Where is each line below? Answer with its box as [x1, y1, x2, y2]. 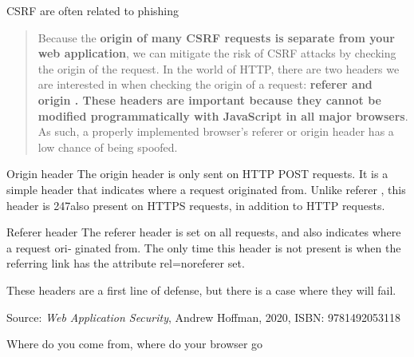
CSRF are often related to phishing [6, 2, 179, 18]
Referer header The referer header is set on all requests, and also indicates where [6, 224, 401, 240]
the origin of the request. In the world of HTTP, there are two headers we [37, 60, 400, 77]
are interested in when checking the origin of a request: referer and [37, 76, 373, 93]
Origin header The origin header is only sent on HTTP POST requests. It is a [6, 165, 388, 182]
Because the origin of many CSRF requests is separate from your [37, 29, 395, 46]
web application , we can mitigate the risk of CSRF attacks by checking [37, 45, 396, 61]
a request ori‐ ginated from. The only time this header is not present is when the [6, 239, 401, 256]
